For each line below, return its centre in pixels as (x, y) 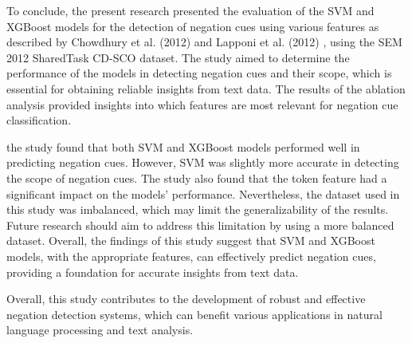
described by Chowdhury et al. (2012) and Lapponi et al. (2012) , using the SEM (204, 42)
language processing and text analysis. (100, 330)
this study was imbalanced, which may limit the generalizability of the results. (198, 209)
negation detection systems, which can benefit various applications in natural (194, 314)
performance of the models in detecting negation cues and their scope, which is (199, 73)
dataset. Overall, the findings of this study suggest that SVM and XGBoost (191, 240)
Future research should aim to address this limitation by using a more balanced (200, 225)
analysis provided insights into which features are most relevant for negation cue (202, 104)
